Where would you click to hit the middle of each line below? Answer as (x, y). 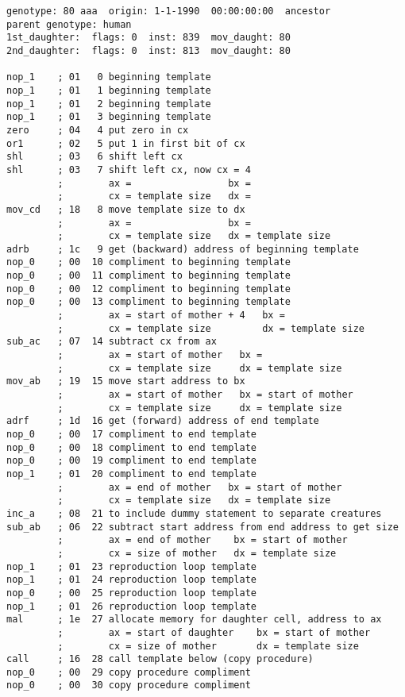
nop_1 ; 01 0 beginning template (109, 77)
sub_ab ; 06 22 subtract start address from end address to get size (202, 527)
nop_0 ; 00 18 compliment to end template (131, 447)
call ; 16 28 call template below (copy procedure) (160, 659)
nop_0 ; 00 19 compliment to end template (131, 461)
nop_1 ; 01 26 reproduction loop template (131, 606)
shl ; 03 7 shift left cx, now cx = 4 (129, 169)
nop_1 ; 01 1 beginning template (109, 90)
